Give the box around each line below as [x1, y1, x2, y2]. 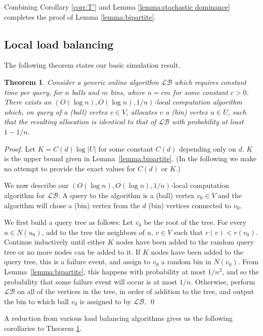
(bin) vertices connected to [148, 200, 231, 210]
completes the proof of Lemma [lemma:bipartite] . [4, 11, 156, 22]
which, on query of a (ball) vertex [4, 106, 108, 117]
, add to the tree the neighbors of [41, 226, 145, 237]
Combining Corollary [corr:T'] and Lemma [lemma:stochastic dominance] [4, 2, 230, 12]
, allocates [126, 106, 157, 117]
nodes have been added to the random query [116, 236, 254, 247]
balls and [71, 86, 99, 97]
